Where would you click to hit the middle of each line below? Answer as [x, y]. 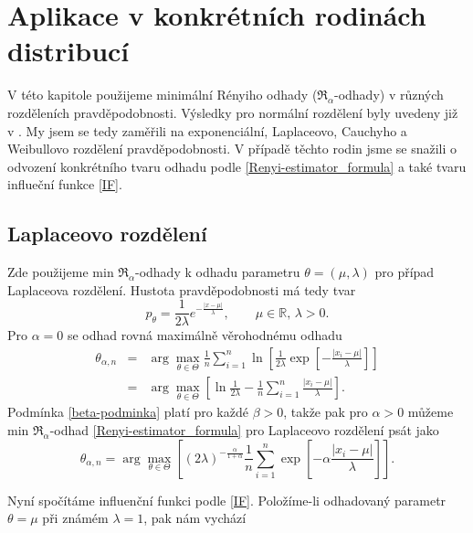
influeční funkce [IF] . [65, 184]
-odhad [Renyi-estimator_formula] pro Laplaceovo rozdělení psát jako [244, 430]
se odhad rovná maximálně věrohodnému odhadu [205, 335]
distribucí [68, 51]
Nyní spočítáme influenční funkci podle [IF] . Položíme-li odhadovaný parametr [227, 500]
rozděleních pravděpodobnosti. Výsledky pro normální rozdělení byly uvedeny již [233, 112]
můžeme [431, 412]
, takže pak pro [326, 412]
